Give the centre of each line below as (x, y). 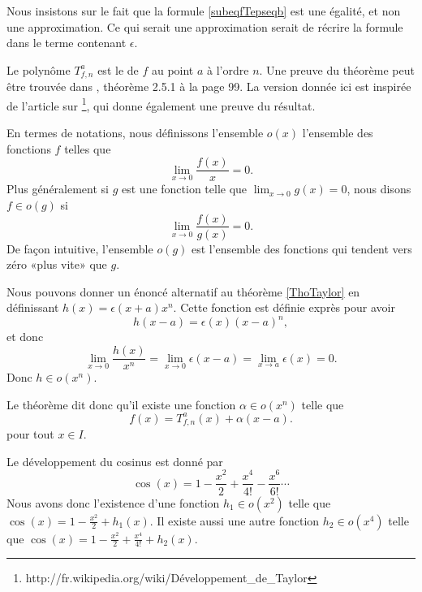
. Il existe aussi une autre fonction (235, 520)
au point (172, 69)
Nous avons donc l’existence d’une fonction (113, 502)
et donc (25, 337)
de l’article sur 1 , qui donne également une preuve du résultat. (161, 104)
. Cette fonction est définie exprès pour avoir (284, 307)
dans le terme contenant (67, 43)
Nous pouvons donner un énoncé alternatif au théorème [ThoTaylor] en (183, 291)
